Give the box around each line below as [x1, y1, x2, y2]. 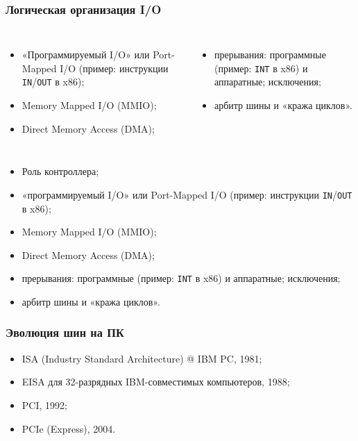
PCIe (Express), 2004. [22, 421, 116, 435]
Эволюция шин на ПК [6, 324, 124, 341]
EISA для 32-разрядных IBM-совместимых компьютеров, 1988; [22, 374, 290, 389]
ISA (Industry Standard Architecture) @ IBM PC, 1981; [22, 351, 262, 365]
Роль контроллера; [22, 164, 99, 178]
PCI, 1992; [22, 397, 67, 412]
